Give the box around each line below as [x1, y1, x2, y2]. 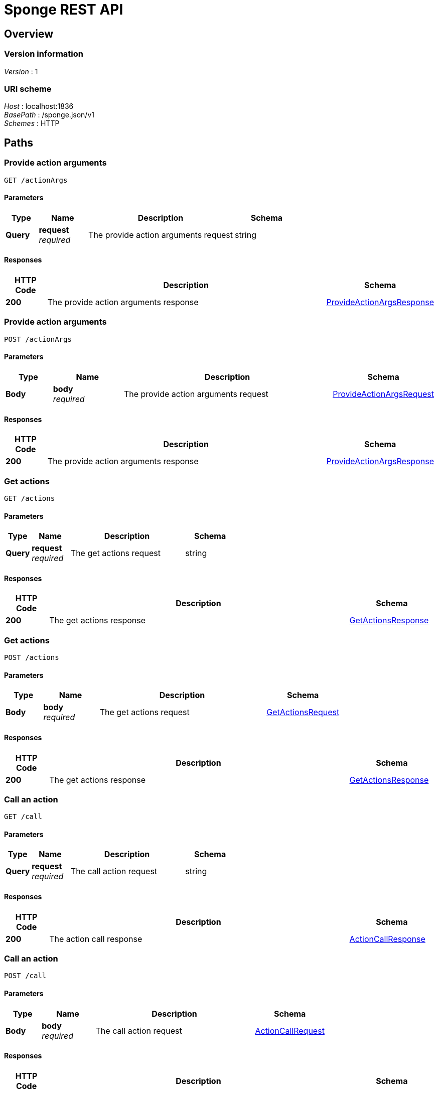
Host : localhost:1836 [4, 102, 74, 111]
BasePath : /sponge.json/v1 [4, 110, 94, 119]
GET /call [4, 812, 42, 821]
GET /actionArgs [4, 176, 68, 184]
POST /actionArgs [4, 335, 72, 343]
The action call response [49, 933, 142, 944]
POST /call [4, 972, 47, 980]
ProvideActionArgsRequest [333, 388, 434, 399]
